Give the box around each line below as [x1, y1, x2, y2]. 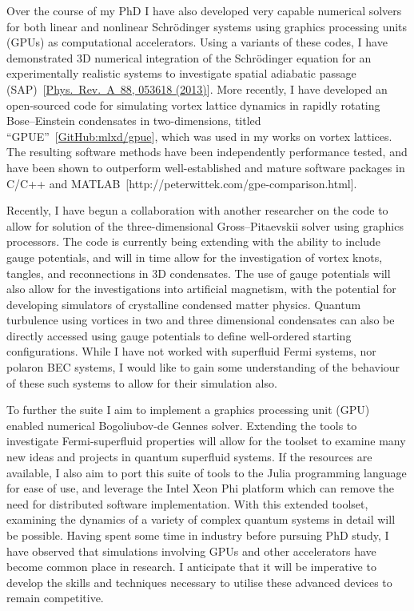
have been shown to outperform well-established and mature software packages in [6, 159, 405, 175]
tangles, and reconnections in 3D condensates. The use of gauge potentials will [6, 264, 391, 281]
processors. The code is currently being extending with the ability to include [6, 233, 380, 250]
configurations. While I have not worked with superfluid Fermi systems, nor [6, 343, 376, 360]
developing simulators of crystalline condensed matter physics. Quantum [6, 295, 361, 312]
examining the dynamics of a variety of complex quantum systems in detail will [6, 511, 396, 528]
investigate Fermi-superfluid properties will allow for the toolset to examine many [6, 432, 406, 449]
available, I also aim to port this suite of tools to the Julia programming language [6, 464, 407, 480]
